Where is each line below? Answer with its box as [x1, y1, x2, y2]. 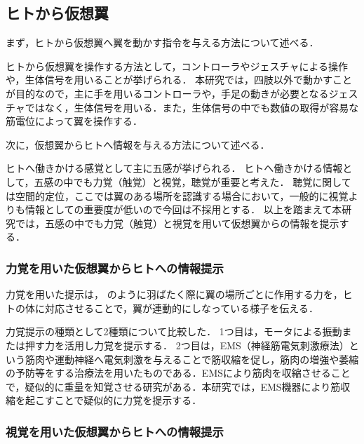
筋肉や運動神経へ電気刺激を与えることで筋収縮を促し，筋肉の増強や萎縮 [25, 351, 359, 366]
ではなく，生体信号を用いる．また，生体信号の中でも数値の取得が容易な [25, 100, 359, 114]
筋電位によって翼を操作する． [6, 114, 142, 128]
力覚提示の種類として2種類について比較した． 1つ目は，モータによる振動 [6, 324, 342, 339]
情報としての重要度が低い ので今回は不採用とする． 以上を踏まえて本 [25, 202, 342, 217]
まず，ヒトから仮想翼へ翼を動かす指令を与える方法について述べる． [6, 35, 319, 50]
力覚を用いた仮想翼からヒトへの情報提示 [6, 259, 224, 276]
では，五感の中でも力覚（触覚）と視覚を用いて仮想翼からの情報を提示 [15, 215, 339, 230]
